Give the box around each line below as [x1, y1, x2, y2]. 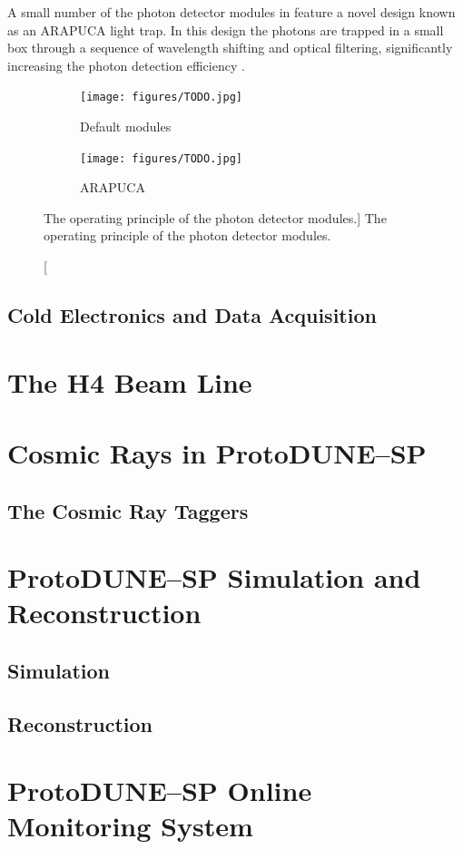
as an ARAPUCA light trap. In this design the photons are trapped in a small [7, 20, 444, 39]
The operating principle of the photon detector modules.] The [44, 208, 387, 227]
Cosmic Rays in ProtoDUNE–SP [7, 434, 427, 471]
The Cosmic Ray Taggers [7, 496, 249, 524]
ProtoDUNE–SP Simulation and [7, 559, 421, 596]
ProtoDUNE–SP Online [7, 772, 312, 809]
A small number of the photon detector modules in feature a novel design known [7, 3, 456, 21]
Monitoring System [7, 807, 253, 844]
